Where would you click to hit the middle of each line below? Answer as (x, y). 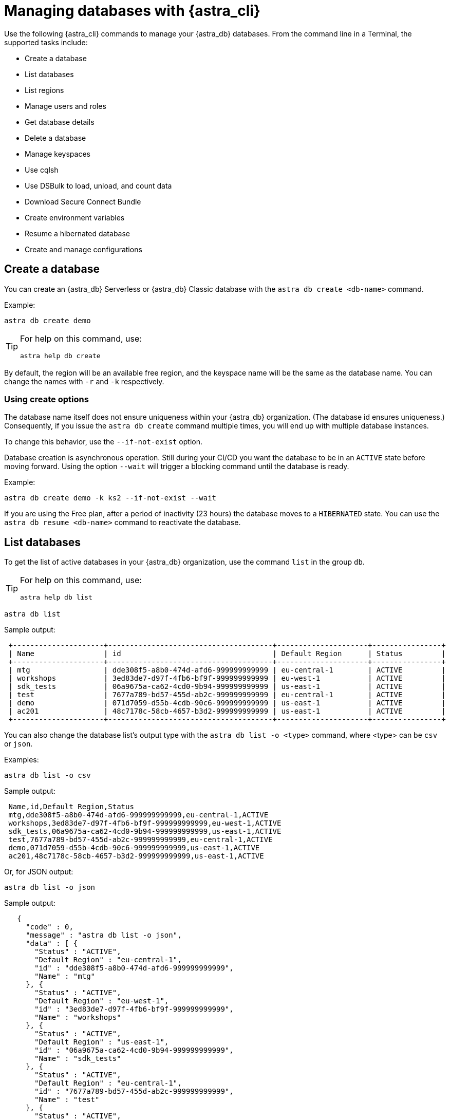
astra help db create (60, 356)
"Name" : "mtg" (65, 976)
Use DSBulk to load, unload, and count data (98, 185)
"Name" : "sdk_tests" (78, 1059)
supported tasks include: (46, 42)
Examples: (22, 760)
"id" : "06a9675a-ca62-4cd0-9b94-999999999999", (134, 1050)
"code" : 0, (50, 927)
